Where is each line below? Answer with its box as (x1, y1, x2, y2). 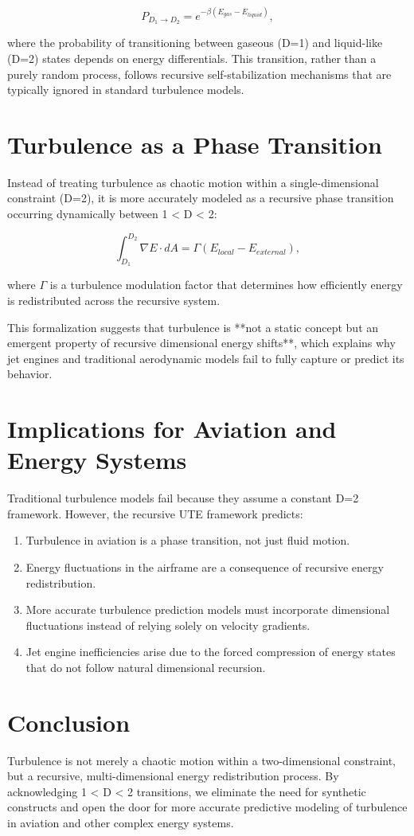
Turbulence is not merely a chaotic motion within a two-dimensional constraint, (7, 752, 396, 768)
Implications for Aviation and (7, 412, 337, 445)
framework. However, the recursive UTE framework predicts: (7, 505, 303, 522)
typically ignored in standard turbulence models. (7, 81, 244, 98)
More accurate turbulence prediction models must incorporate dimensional (25, 601, 390, 618)
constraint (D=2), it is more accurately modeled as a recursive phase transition (7, 189, 394, 206)
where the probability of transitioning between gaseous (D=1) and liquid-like (7, 34, 383, 51)
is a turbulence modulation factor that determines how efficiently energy (49, 276, 403, 293)
